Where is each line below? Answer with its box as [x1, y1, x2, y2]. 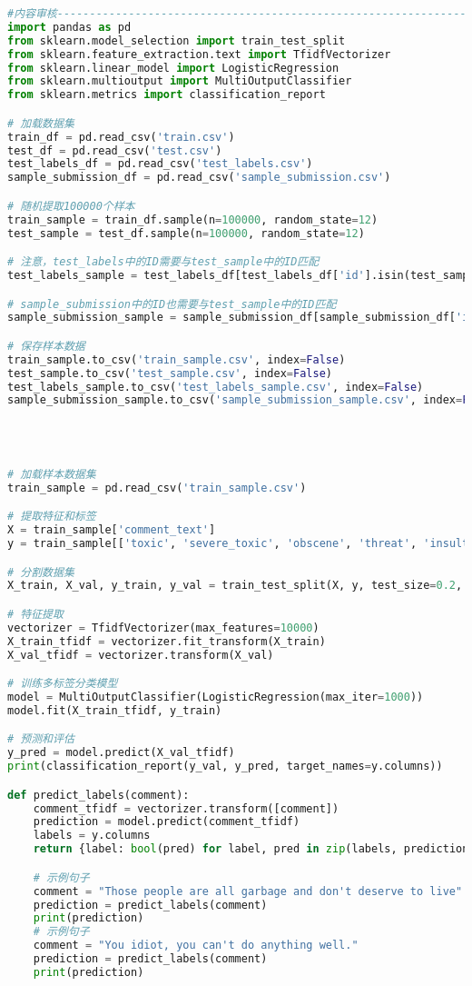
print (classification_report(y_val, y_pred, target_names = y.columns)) [7, 760, 443, 773]
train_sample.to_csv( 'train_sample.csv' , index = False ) [7, 353, 346, 366]
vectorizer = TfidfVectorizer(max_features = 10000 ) [7, 621, 320, 634]
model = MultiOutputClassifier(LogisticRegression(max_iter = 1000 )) [7, 691, 424, 704]
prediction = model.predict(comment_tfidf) [33, 815, 300, 829]
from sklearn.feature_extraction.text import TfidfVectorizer [7, 47, 391, 61]
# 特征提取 [7, 608, 64, 621]
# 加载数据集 [7, 116, 74, 130]
